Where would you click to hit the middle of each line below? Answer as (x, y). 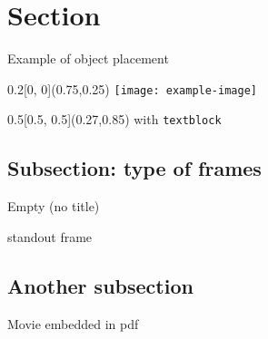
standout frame (50, 236)
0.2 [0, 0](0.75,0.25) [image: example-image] (132, 88)
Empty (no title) (54, 206)
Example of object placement (88, 58)
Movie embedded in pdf (73, 323)
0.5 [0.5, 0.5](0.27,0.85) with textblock (114, 119)
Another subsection (100, 285)
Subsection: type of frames (134, 168)
